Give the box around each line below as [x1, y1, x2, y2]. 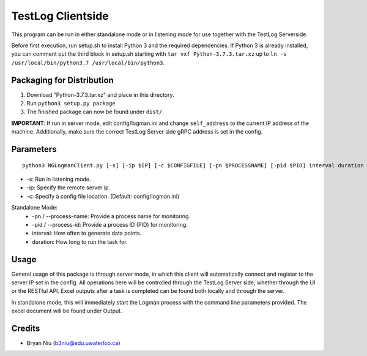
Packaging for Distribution [11, 75, 114, 85]
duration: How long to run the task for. [32, 238, 128, 245]
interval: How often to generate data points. [32, 230, 142, 237]
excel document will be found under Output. [11, 307, 122, 315]
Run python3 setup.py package [26, 100, 116, 107]
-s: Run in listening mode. [26, 175, 91, 183]
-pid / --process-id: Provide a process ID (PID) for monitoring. [32, 221, 188, 228]
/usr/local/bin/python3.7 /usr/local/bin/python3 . [11, 59, 165, 66]
